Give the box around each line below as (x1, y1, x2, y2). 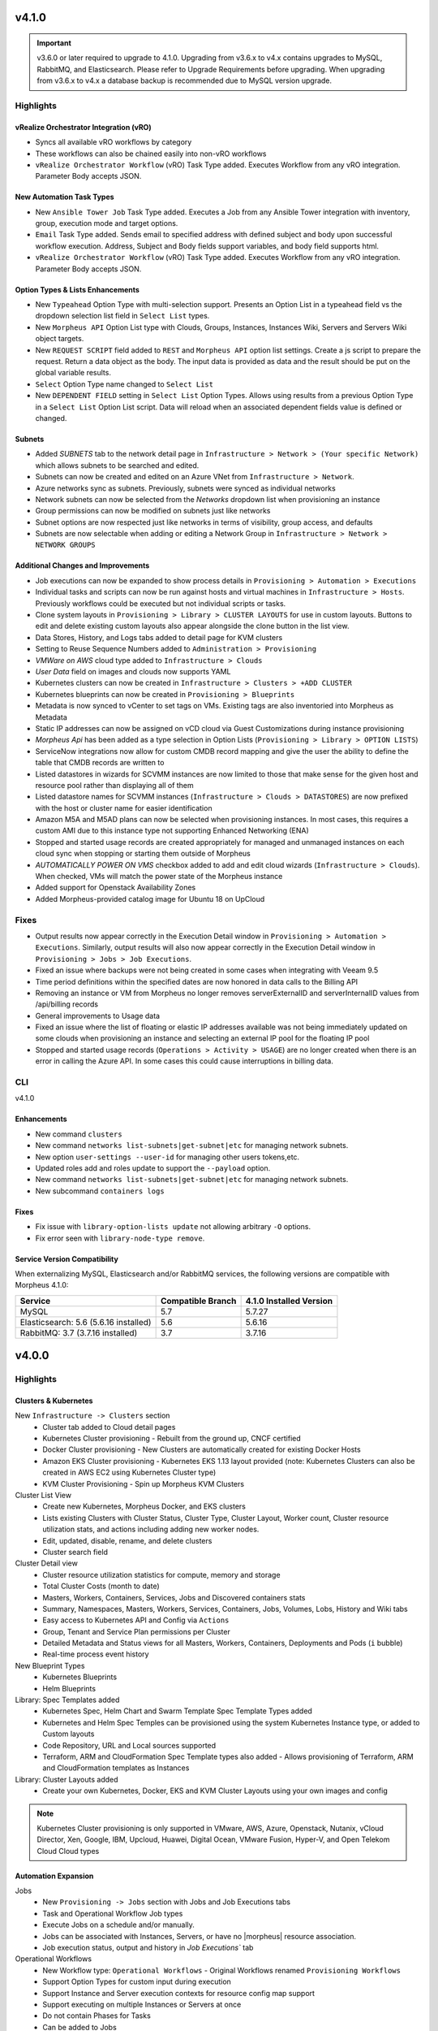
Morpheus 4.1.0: (15, 1280, 69, 1290)
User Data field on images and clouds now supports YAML (35, 666, 231, 676)
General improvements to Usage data (35, 1011, 161, 1020)
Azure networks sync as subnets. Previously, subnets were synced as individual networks (35, 483, 336, 493)
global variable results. (35, 368, 111, 378)
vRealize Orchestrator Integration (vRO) (15, 122, 152, 132)
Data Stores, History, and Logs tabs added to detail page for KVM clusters (35, 632, 283, 642)
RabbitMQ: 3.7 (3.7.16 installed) (19, 1327, 138, 1338)
